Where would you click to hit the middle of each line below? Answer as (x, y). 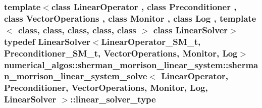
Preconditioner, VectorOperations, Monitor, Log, (106, 88)
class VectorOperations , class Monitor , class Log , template (130, 18)
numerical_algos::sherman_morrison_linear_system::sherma (131, 64)
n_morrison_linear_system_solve (76, 76)
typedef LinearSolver (47, 41)
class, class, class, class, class (77, 30)
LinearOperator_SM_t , (151, 41)
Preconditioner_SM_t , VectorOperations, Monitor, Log (121, 53)
